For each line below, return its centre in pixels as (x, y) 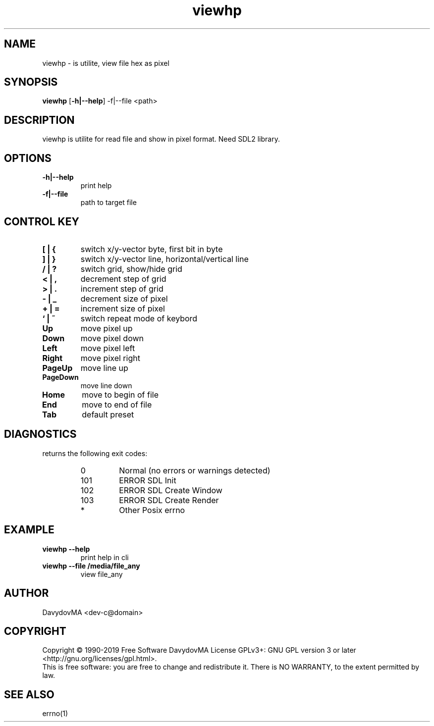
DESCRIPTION (39, 120)
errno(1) (55, 714)
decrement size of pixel (124, 298)
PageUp (57, 368)
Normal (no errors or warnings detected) (195, 470)
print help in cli (105, 557)
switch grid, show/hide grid (131, 269)
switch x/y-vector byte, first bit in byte (152, 249)
